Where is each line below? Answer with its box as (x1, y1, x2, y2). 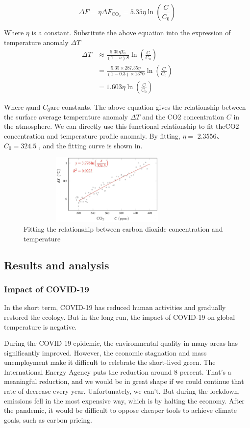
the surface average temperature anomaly (4, 111, 128, 121)
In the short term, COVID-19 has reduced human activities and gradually (4, 302, 226, 312)
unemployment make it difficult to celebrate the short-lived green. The (4, 357, 216, 367)
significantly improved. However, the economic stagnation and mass (4, 347, 207, 357)
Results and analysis (4, 257, 109, 272)
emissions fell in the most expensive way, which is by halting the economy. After (4, 395, 245, 405)
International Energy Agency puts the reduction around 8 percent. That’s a (4, 366, 231, 377)
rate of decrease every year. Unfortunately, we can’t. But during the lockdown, (4, 386, 240, 396)
